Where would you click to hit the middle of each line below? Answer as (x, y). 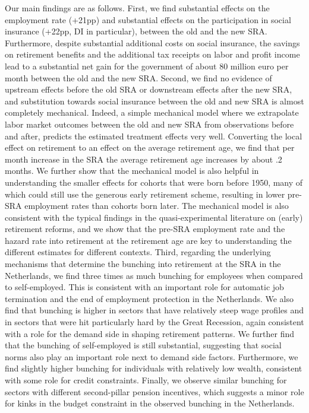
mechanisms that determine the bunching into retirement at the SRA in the (143, 264)
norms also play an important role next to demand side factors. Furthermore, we (152, 356)
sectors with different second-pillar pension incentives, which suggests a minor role (154, 391)
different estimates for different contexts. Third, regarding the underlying (138, 252)
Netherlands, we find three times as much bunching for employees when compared (154, 275)
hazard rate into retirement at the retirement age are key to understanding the (148, 240)
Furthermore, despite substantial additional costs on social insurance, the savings (152, 42)
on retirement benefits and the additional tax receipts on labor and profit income (152, 54)
